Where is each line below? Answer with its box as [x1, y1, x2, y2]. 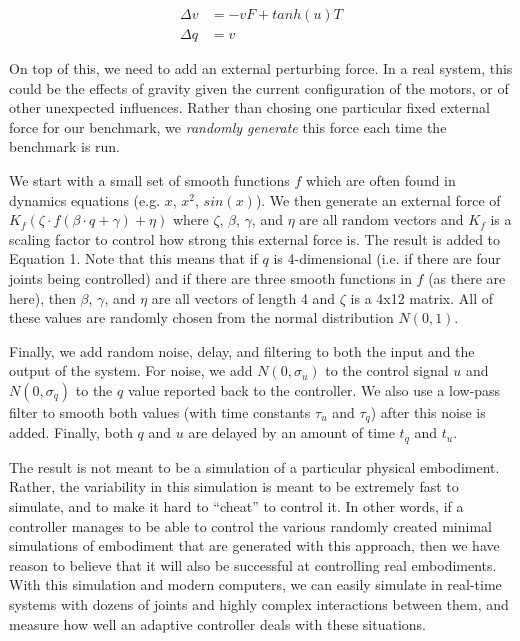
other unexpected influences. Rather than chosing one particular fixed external [9, 97, 490, 118]
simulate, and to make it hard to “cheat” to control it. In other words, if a [9, 496, 464, 517]
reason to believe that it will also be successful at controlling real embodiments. [9, 554, 497, 575]
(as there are [428, 268, 506, 288]
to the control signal [325, 360, 449, 381]
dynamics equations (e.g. [9, 189, 161, 210]
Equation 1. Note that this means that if [9, 248, 258, 269]
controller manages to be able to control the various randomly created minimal [9, 515, 492, 536]
